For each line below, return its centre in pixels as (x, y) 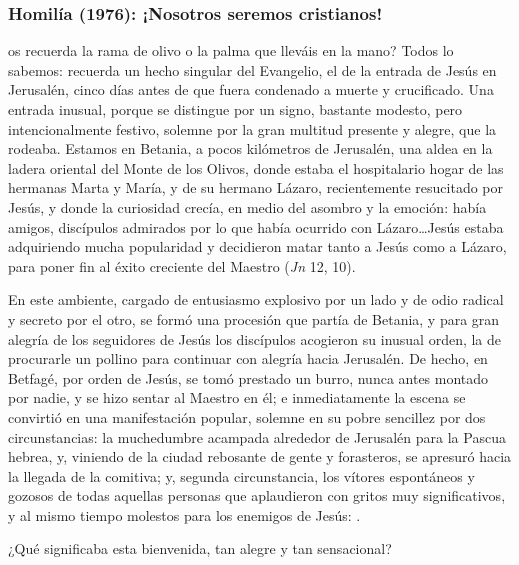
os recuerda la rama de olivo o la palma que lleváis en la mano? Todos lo (231, 50)
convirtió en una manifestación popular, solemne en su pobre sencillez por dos (247, 416)
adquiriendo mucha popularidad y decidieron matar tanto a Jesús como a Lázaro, (257, 246)
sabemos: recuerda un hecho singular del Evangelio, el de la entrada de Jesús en (252, 69)
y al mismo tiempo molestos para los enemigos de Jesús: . (184, 514)
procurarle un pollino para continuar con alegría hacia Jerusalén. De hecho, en (248, 358)
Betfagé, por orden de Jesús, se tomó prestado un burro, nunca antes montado (248, 377)
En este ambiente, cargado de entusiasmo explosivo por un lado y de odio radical (256, 299)
